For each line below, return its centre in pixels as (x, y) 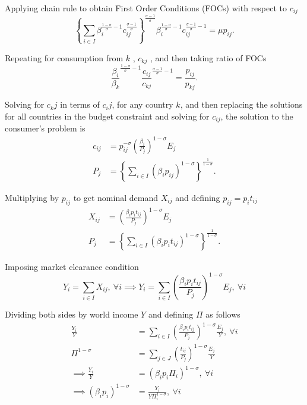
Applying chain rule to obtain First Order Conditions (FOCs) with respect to (146, 8)
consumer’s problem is (45, 128)
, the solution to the (257, 116)
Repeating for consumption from (64, 57)
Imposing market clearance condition (72, 266)
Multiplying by (32, 197)
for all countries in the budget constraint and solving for (107, 116)
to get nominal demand (115, 197)
